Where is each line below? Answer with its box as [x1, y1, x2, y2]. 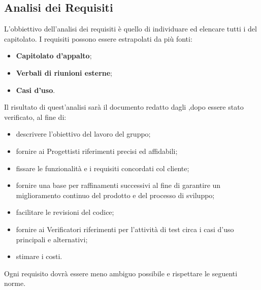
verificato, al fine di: [4, 111, 67, 122]
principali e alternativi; [16, 234, 88, 244]
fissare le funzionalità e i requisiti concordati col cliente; [16, 163, 189, 173]
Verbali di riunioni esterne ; [16, 67, 112, 78]
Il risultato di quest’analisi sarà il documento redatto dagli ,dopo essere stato [4, 102, 244, 112]
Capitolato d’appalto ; [16, 50, 92, 61]
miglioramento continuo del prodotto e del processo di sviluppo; [16, 189, 215, 200]
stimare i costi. [16, 251, 62, 262]
